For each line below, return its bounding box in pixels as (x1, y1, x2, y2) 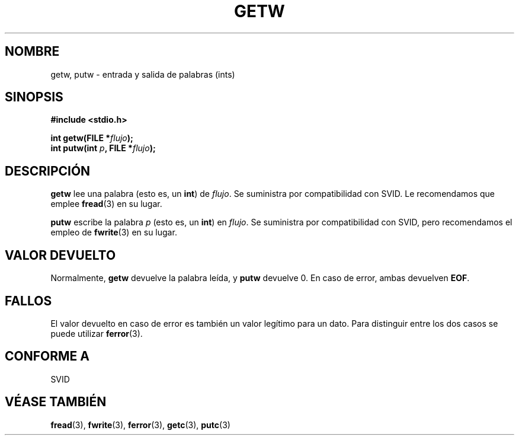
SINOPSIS (5, 90, 63, 105)
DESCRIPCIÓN (5, 163, 91, 178)
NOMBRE (5, 44, 60, 59)
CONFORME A (5, 349, 89, 364)
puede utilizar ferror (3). (50, 328, 143, 339)
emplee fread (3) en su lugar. (50, 199, 162, 209)
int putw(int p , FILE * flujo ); (50, 143, 156, 154)
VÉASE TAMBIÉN (5, 394, 107, 410)
